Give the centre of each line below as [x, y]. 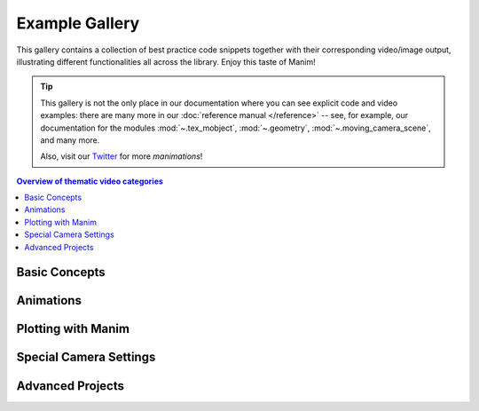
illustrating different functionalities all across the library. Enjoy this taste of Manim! [166, 61]
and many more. [70, 140]
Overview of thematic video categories [90, 181]
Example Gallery [78, 23]
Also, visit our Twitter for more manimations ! [122, 156]
